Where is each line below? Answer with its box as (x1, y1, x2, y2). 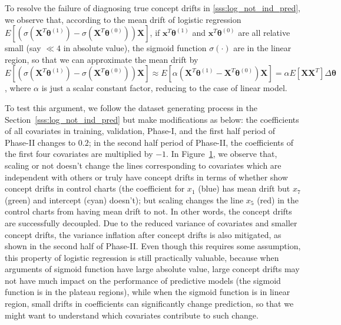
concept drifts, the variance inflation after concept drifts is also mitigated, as (5, 228, 282, 240)
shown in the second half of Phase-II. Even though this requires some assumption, (5, 240, 301, 252)
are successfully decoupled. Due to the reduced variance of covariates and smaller (5, 216, 297, 229)
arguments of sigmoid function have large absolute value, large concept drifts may (5, 263, 300, 275)
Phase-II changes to (5, 136, 76, 148)
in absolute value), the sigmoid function (63, 42, 207, 54)
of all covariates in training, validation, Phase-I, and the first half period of (5, 125, 276, 137)
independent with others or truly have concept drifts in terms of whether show (5, 170, 288, 183)
